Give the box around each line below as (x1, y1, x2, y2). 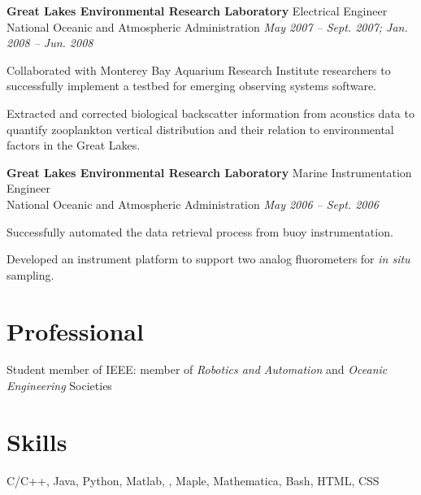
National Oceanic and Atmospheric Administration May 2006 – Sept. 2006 (7, 195, 379, 212)
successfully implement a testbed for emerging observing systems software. (7, 77, 377, 94)
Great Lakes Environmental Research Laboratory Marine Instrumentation (7, 163, 412, 180)
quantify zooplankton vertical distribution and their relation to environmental (7, 120, 394, 137)
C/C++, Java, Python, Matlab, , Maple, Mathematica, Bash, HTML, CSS (7, 471, 380, 488)
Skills (7, 424, 67, 458)
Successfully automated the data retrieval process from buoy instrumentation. (7, 223, 393, 240)
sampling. (7, 266, 54, 283)
